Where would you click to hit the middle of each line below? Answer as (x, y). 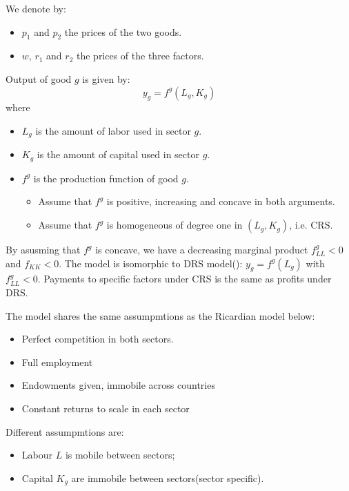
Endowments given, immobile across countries (118, 385)
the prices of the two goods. (123, 31)
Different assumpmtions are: (65, 431)
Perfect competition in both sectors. (98, 339)
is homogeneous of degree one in (174, 225)
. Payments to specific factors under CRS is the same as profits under (185, 279)
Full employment (57, 362)
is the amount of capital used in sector (118, 154)
